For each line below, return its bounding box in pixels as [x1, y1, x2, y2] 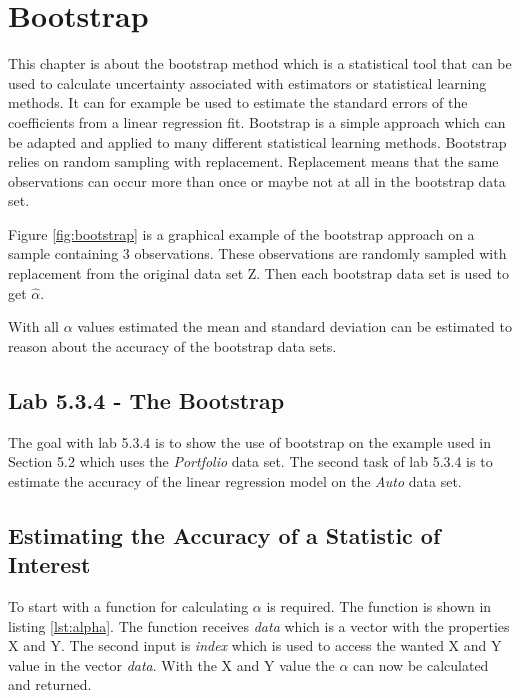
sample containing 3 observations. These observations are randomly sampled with [8, 243, 507, 264]
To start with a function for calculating [8, 596, 249, 617]
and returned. [8, 674, 92, 695]
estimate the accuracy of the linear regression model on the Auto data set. [8, 470, 462, 491]
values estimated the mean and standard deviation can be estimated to [77, 316, 512, 337]
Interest [8, 549, 91, 580]
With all [8, 316, 59, 337]
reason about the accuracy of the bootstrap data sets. [8, 335, 337, 356]
